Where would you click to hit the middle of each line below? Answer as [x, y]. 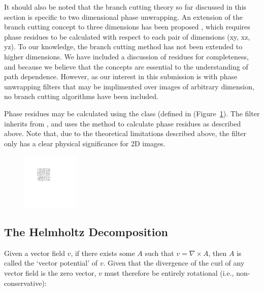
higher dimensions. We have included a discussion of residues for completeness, [126, 56]
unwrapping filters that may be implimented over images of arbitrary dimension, [129, 86]
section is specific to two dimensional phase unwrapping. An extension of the [123, 17]
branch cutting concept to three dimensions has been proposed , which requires [127, 27]
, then [218, 253]
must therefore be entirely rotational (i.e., [169, 273]
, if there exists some [103, 253]
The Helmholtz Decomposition [86, 232]
